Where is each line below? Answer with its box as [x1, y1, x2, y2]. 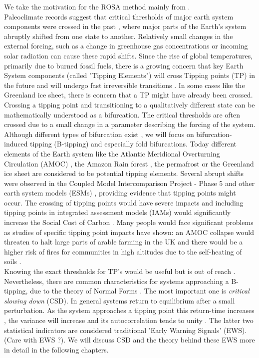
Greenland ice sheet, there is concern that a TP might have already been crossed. [4, 89, 253, 100]
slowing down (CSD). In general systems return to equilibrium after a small [4, 295, 235, 305]
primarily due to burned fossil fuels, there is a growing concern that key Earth [4, 60, 244, 70]
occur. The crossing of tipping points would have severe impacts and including [4, 197, 244, 207]
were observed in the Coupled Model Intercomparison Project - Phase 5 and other [4, 177, 255, 188]
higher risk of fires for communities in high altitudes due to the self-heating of [4, 246, 242, 256]
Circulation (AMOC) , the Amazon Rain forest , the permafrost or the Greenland [4, 158, 254, 168]
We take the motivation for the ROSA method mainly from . [4, 1, 190, 11]
